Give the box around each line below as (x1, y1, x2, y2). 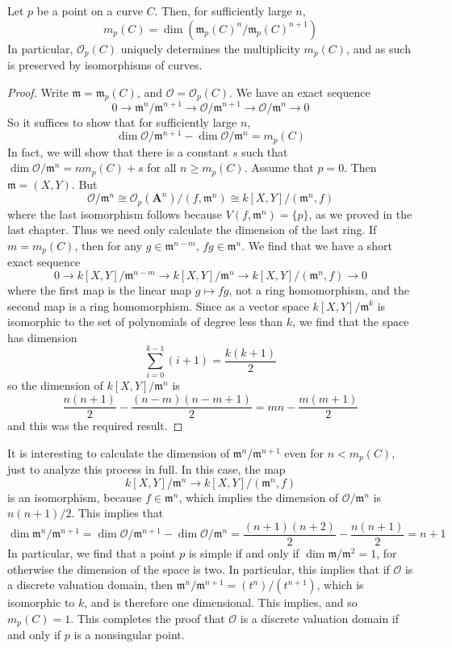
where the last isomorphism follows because (7, 205, 223, 222)
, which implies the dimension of (178, 488, 339, 505)
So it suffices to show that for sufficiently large (7, 113, 237, 130)
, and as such (346, 40, 411, 56)
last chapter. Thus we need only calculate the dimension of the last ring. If (7, 221, 377, 238)
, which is (316, 576, 364, 593)
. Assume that (244, 159, 314, 176)
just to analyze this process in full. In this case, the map (7, 461, 286, 478)
